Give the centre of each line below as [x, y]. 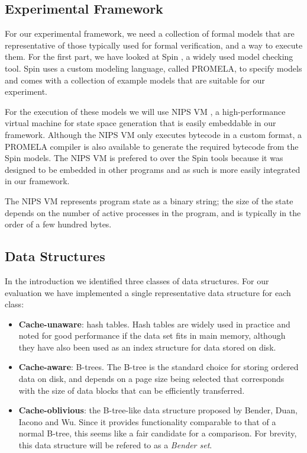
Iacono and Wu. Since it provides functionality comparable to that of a [147, 421]
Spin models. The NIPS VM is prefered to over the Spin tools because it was [144, 158]
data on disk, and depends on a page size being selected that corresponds [151, 379]
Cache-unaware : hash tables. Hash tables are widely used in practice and [154, 324]
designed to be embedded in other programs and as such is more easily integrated [153, 169]
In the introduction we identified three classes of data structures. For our [137, 280]
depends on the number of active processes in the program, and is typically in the [153, 212]
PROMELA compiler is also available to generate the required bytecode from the [152, 146]
